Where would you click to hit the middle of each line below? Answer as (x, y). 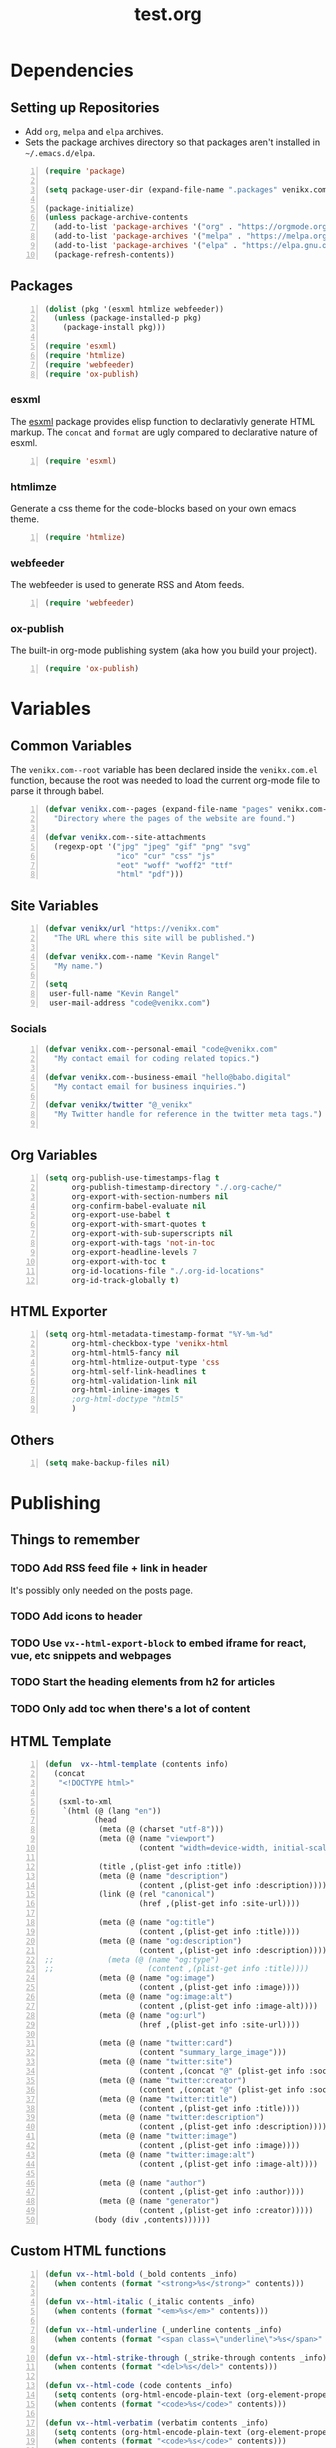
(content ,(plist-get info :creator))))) (226, 2211)
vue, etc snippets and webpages (91, 1655)
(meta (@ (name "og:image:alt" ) (165, 1997)
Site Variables (54, 905)
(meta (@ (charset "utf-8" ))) (161, 1829)
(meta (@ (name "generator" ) (159, 2201)
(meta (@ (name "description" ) (163, 1876)
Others (32, 1439)
